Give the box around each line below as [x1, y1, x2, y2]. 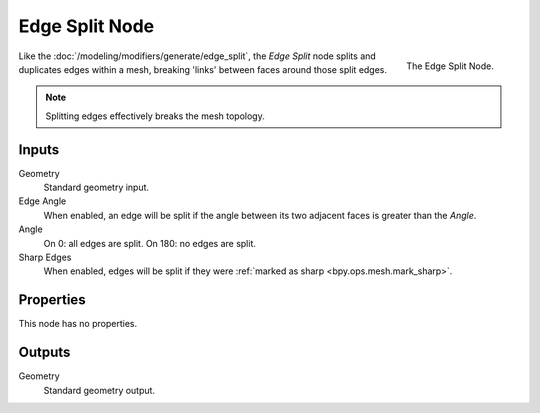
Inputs [18, 141, 60, 158]
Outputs [18, 344, 71, 361]
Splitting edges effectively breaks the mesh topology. [45, 110, 265, 122]
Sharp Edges [18, 251, 72, 263]
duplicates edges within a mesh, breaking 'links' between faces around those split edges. [18, 63, 388, 75]
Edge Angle [18, 195, 67, 207]
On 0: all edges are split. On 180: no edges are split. [43, 237, 257, 249]
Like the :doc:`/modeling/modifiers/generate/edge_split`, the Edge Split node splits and [18, 50, 377, 62]
